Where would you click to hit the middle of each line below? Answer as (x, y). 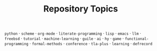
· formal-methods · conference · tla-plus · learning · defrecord (91, 44)
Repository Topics (81, 9)
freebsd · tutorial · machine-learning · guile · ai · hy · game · (64, 38)
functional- (137, 39)
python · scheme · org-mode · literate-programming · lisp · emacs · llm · (73, 33)
